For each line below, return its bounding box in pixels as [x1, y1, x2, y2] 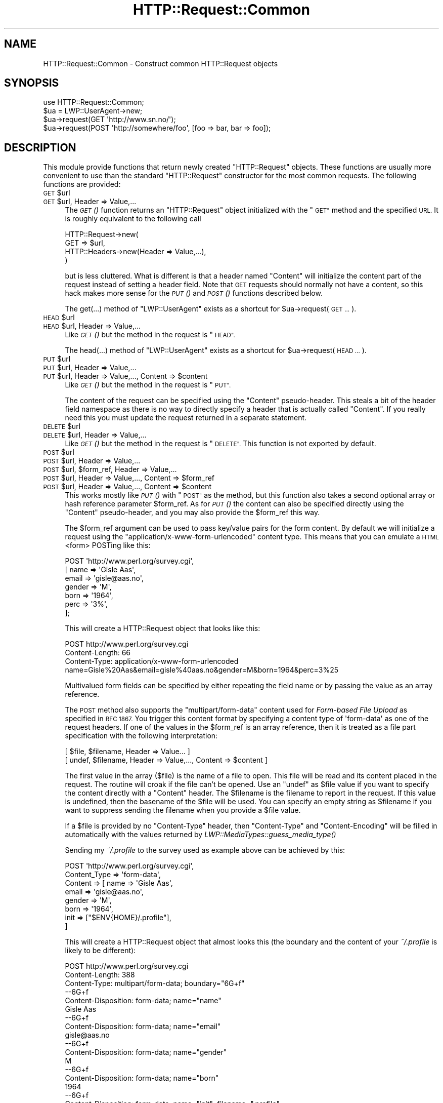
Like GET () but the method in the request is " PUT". [65, 380, 231, 389]
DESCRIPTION [4, 141, 76, 154]
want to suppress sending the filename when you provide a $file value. [65, 806, 301, 815]
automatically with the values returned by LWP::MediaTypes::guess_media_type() [65, 830, 336, 839]
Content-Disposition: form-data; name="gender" [65, 1048, 227, 1057]
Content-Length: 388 [65, 970, 135, 979]
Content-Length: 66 [65, 648, 131, 657]
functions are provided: [43, 180, 121, 189]
